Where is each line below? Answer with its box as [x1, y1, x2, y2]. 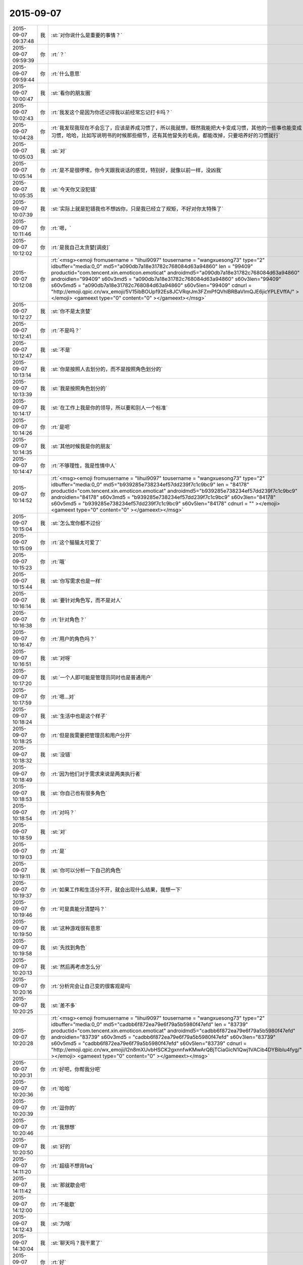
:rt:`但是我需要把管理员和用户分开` [51, 732, 132, 739]
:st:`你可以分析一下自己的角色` [51, 867, 123, 874]
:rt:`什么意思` [51, 70, 82, 77]
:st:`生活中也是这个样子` [51, 712, 108, 720]
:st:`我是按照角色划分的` [51, 385, 108, 392]
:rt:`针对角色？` [51, 616, 87, 623]
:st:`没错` [51, 751, 72, 758]
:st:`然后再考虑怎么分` [51, 963, 103, 970]
